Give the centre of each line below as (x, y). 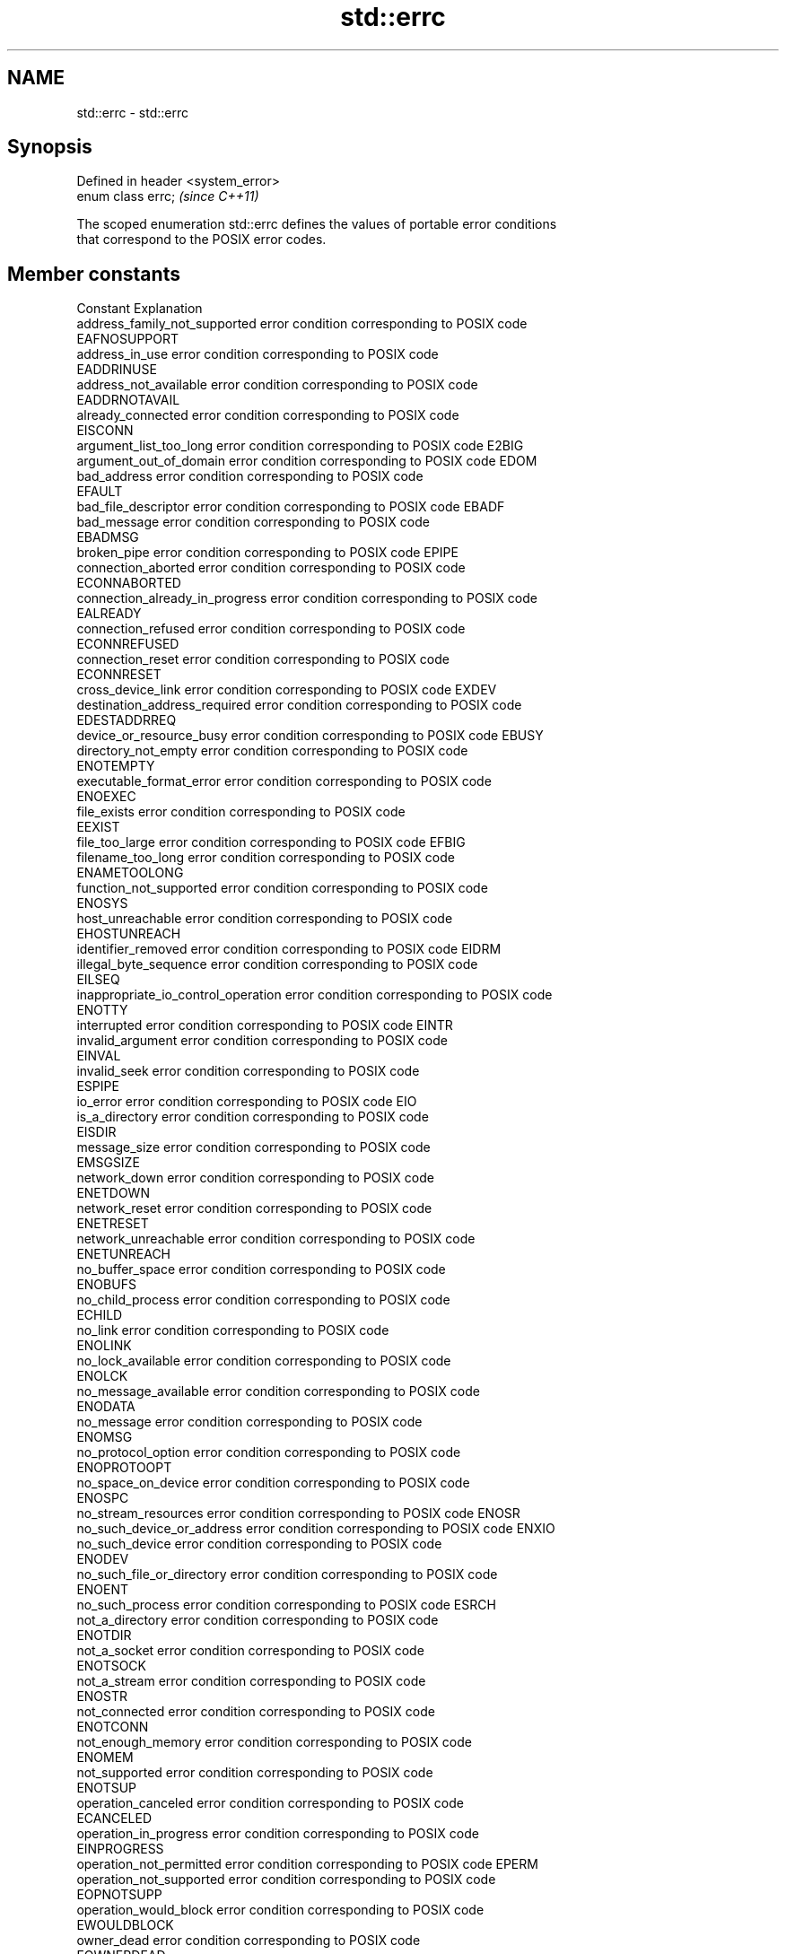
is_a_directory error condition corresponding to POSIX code (253, 1117)
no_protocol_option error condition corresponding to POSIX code (269, 1452)
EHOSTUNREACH (129, 934)
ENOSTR (102, 1697)
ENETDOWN (113, 1193)
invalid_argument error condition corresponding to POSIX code (262, 1041)
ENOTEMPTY (116, 766)
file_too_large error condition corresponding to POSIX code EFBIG (271, 842)
